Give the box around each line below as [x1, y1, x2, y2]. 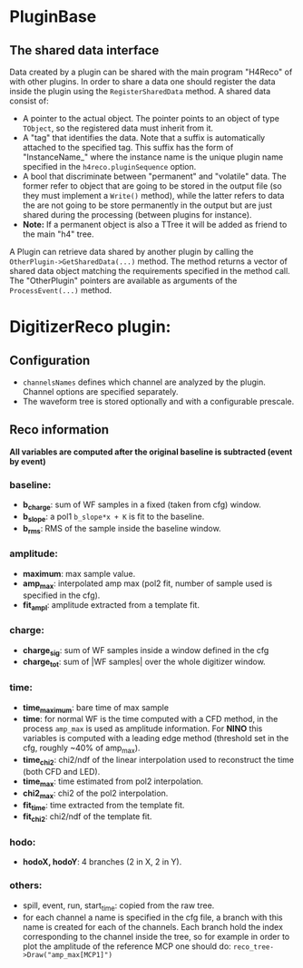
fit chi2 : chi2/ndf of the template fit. [22, 811, 152, 825]
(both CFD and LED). [22, 766, 101, 777]
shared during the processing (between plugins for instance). [22, 210, 252, 220]
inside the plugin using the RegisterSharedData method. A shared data [9, 86, 271, 96]
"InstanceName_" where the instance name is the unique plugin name [22, 152, 284, 162]
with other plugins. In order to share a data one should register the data [9, 76, 276, 87]
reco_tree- [232, 942, 275, 952]
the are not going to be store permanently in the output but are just [22, 200, 272, 210]
